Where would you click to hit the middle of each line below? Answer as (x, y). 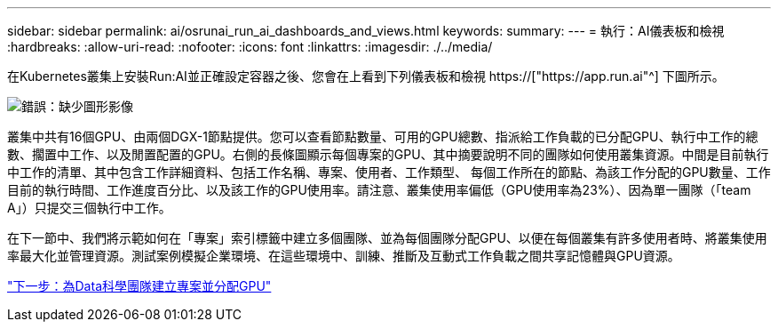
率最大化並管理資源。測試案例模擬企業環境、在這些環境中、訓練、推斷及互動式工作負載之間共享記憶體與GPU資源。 (344, 256)
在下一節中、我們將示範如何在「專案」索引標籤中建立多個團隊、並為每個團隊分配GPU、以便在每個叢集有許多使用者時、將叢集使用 (387, 238)
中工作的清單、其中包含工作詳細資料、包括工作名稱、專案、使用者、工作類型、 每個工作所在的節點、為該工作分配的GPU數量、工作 (389, 172)
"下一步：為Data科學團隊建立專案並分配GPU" (139, 286)
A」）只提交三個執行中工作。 (89, 208)
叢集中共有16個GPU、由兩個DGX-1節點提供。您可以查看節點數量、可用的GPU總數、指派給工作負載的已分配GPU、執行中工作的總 (383, 136)
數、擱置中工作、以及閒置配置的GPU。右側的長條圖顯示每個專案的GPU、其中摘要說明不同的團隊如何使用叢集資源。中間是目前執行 (388, 154)
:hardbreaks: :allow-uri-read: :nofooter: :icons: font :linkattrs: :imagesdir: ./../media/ (250, 47)
